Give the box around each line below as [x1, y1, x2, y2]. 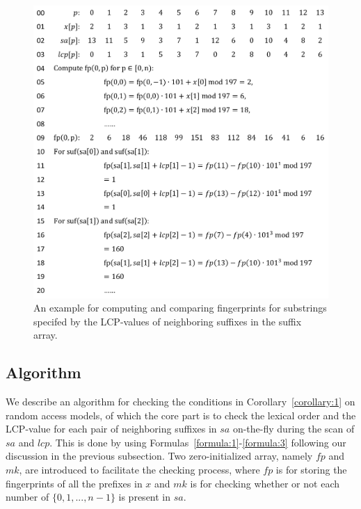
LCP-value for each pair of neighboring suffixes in [6, 421, 217, 436]
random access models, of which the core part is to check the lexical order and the [6, 407, 356, 422]
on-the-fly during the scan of [232, 421, 355, 436]
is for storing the [275, 462, 347, 477]
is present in [118, 490, 171, 504]
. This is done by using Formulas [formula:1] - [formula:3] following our [49, 435, 346, 449]
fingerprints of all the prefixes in [6, 476, 143, 490]
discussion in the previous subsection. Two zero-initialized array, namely [6, 449, 313, 463]
